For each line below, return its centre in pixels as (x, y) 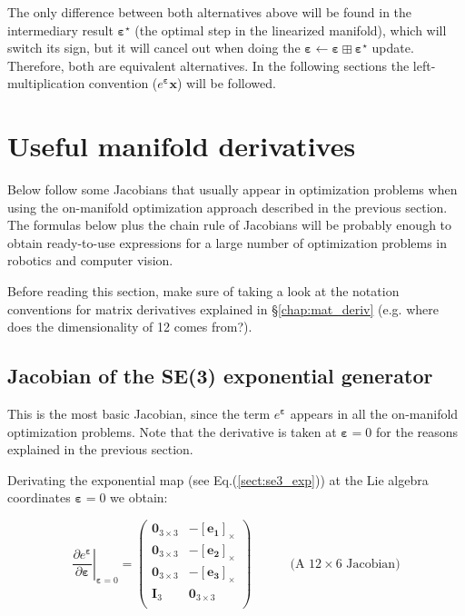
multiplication (46, 83)
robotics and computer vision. (90, 260)
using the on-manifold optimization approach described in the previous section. (228, 207)
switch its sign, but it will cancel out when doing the (154, 48)
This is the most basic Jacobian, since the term (139, 414)
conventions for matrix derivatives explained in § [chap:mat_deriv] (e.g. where (223, 308)
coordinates (39, 497)
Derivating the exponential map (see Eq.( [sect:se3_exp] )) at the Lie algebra (218, 479)
